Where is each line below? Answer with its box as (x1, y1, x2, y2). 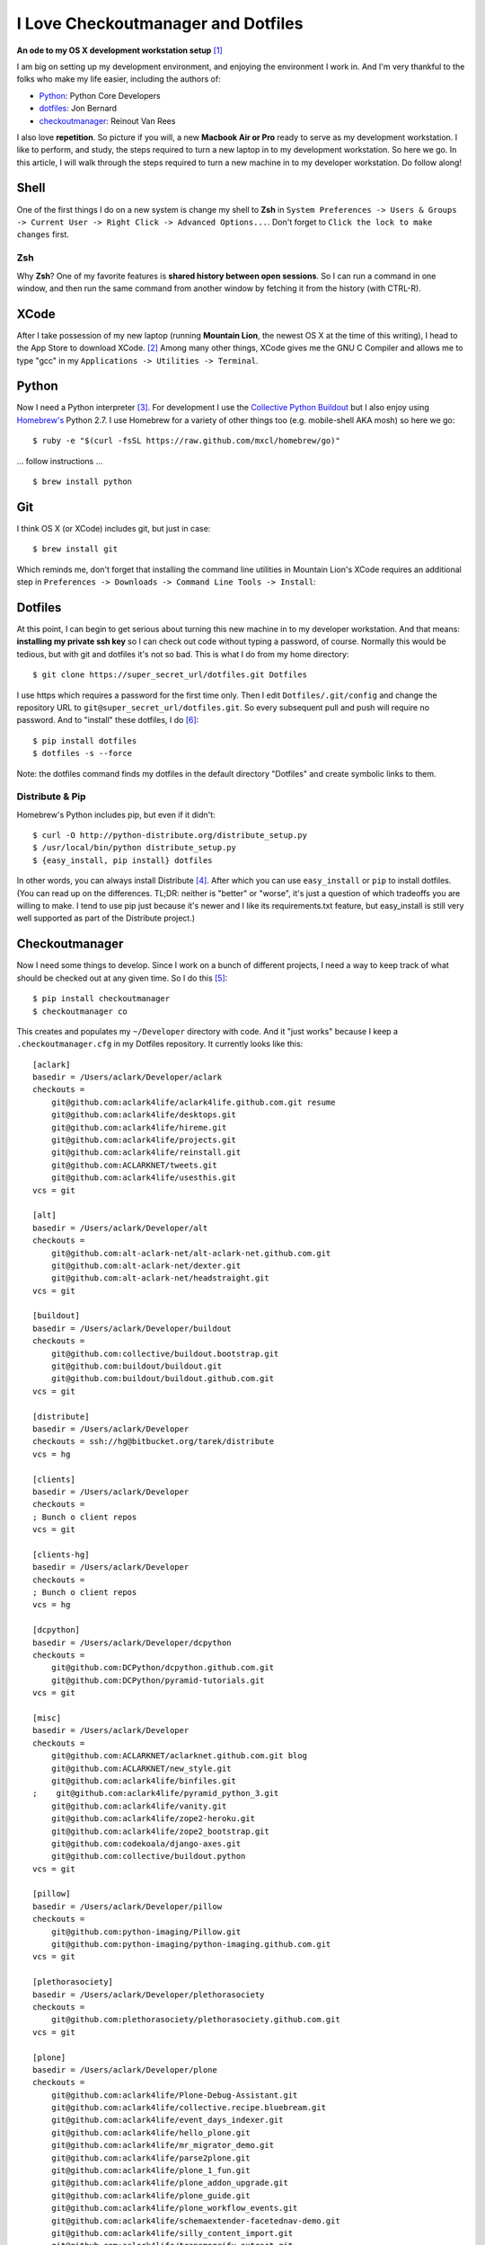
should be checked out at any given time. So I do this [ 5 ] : (16, 973, 228, 983)
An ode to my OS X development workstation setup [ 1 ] (16, 45, 224, 56)
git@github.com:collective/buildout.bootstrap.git (50, 1348, 279, 1359)
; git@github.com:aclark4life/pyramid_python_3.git (32, 1788, 279, 1799)
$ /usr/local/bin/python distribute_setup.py (32, 842, 237, 853)
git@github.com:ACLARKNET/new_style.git (50, 1763, 233, 1774)
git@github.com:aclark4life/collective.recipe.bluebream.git (50, 2102, 327, 2113)
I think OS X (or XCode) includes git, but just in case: (16, 523, 211, 533)
